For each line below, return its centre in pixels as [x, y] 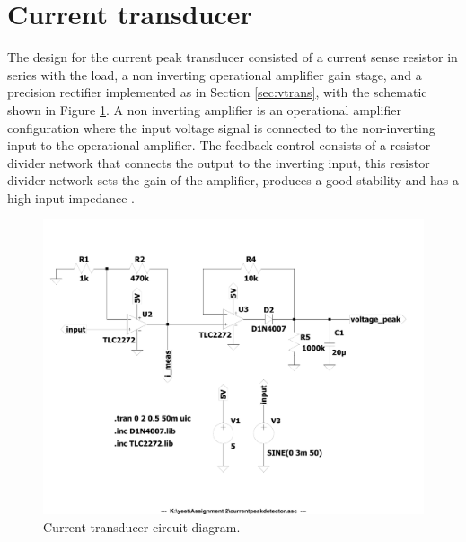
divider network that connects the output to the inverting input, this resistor [219, 162]
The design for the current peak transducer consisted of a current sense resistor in [233, 57]
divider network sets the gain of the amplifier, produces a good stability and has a [233, 180]
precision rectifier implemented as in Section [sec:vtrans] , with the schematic [217, 92]
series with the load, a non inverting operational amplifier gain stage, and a [215, 74]
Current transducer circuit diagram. [142, 526]
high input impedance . [71, 197]
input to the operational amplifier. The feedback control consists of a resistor [219, 145]
